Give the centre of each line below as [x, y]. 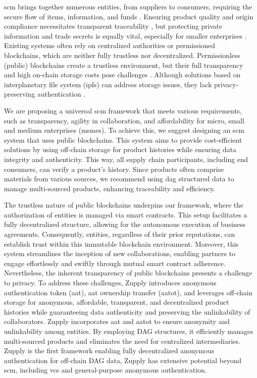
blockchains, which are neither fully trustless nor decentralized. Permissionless [122, 55]
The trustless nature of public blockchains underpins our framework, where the [124, 205]
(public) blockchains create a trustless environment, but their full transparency [124, 65]
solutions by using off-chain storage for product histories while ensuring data [120, 149]
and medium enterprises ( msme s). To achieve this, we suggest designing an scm [124, 130]
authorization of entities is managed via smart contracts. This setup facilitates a [126, 214]
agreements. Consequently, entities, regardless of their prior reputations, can [120, 234]
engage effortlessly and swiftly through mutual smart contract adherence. [115, 263]
